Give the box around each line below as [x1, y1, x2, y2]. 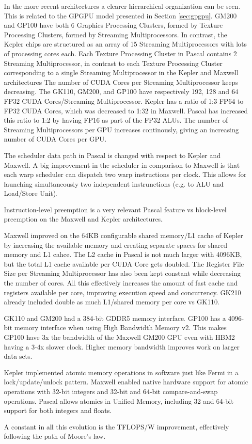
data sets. [4, 351, 32, 361]
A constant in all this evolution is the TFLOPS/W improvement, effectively [4, 421, 229, 431]
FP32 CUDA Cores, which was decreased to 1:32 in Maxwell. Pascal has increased [4, 105, 248, 115]
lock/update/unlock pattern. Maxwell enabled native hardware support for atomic [4, 377, 248, 387]
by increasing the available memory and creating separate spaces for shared [4, 239, 228, 250]
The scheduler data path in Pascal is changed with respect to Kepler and [4, 150, 221, 160]
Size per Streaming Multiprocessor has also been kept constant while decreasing [4, 268, 241, 278]
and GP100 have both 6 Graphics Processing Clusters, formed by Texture [4, 20, 223, 30]
